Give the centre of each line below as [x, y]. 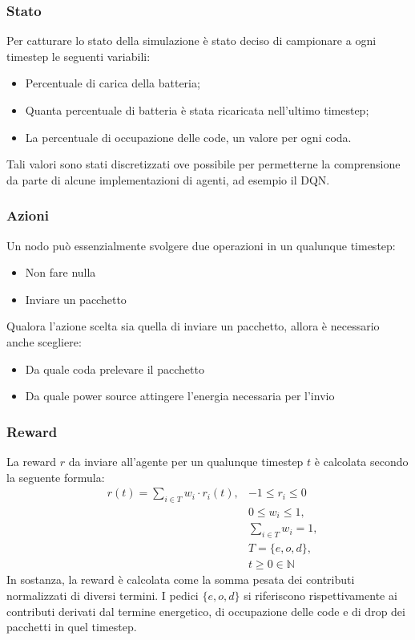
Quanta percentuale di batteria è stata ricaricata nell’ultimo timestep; [197, 110]
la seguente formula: [56, 477]
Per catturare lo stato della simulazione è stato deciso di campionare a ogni [191, 41]
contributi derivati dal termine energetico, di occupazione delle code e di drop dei [206, 611]
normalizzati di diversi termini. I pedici [103, 595]
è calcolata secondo [361, 461]
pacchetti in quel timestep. [72, 627]
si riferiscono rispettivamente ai [320, 595]
